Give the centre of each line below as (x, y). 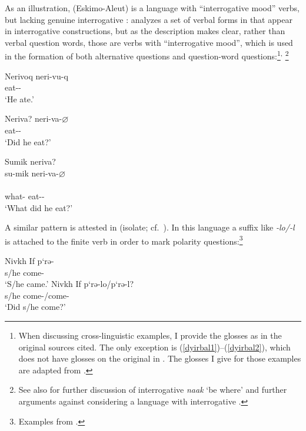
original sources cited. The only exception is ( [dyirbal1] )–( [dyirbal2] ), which (154, 347)
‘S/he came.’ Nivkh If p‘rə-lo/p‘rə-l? (69, 284)
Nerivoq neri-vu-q (36, 76)
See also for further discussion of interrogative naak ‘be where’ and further (153, 390)
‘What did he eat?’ (39, 207)
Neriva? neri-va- (34, 118)
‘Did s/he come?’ (35, 307)
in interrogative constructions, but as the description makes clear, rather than (145, 31)
